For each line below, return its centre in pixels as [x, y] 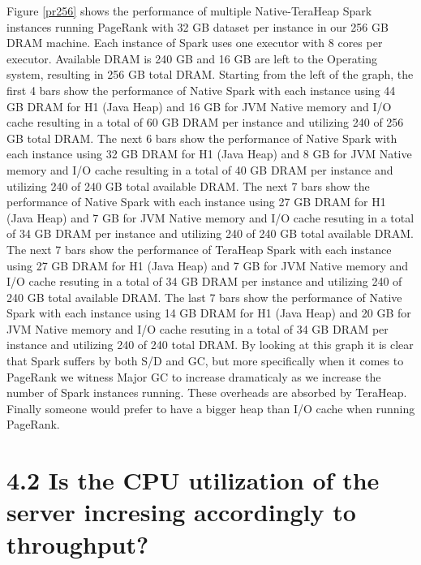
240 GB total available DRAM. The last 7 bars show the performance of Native [204, 297]
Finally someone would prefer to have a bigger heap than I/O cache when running [211, 408]
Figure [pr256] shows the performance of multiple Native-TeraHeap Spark [189, 11]
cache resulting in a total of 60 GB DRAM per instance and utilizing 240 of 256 [205, 122]
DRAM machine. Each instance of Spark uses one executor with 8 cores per [195, 43]
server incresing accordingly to [181, 512]
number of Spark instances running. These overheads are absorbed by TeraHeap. [207, 392]
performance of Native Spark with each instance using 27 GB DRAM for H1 [196, 202]
